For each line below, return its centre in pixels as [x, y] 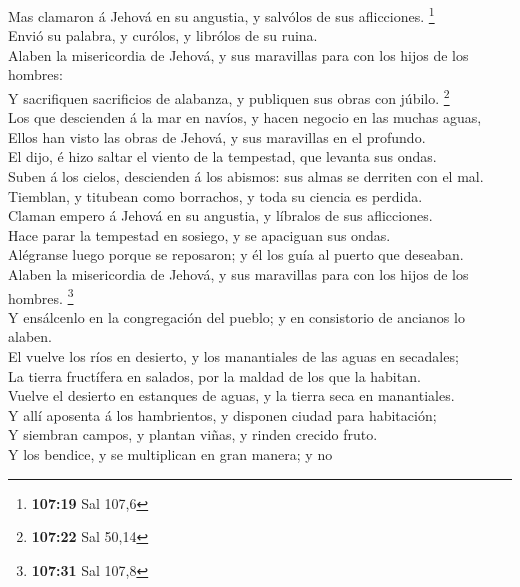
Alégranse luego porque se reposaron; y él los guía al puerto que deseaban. [236, 254]
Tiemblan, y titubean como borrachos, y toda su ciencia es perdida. [215, 195]
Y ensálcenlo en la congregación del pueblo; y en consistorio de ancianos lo [236, 316]
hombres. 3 [41, 296]
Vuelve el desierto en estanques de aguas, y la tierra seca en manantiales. [231, 395]
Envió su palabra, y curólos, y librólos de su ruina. [163, 35]
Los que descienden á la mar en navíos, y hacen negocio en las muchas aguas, [245, 117]
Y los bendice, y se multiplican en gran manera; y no [170, 454]
